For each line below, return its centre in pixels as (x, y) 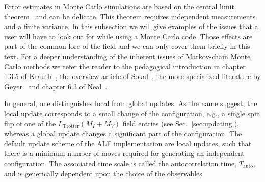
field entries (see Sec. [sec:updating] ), (181, 123)
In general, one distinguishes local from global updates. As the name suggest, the (131, 103)
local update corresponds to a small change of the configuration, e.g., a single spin (132, 113)
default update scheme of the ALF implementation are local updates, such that (128, 143)
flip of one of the (30, 123)
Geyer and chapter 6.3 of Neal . (56, 86)
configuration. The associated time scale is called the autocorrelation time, (121, 163)
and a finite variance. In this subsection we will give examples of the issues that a (131, 26)
